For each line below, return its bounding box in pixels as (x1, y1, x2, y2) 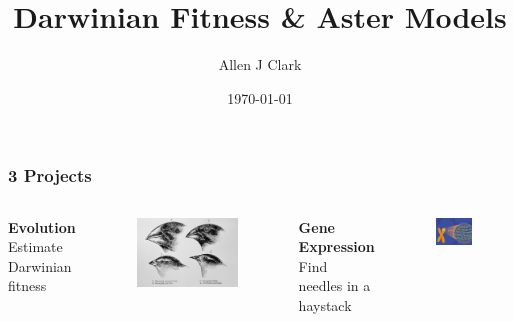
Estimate (8, 236, 63, 257)
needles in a (298, 275, 371, 296)
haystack (298, 294, 352, 315)
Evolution (8, 216, 76, 237)
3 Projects (8, 163, 92, 188)
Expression (298, 236, 375, 257)
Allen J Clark (218, 54, 302, 75)
